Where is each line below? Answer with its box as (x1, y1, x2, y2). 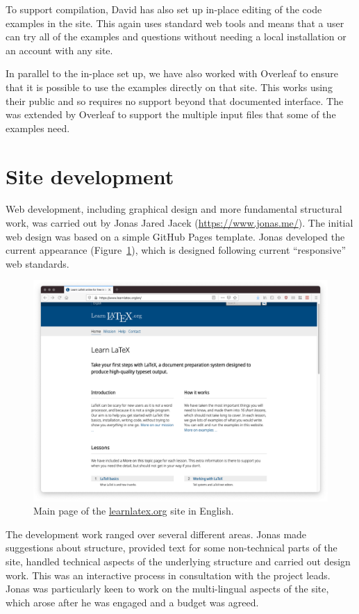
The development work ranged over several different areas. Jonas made (6, 526, 307, 541)
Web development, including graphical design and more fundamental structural (6, 202, 342, 216)
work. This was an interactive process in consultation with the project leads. (6, 567, 331, 582)
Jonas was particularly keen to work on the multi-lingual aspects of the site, (6, 581, 329, 596)
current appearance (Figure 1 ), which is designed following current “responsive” (6, 243, 347, 257)
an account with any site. (6, 42, 113, 57)
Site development (6, 161, 174, 190)
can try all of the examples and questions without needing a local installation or (6, 29, 347, 44)
